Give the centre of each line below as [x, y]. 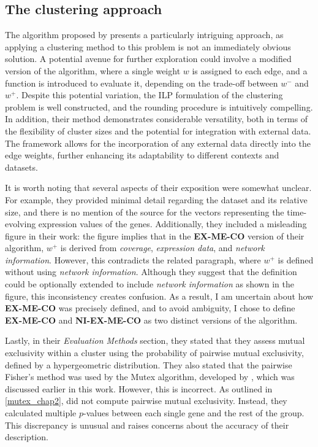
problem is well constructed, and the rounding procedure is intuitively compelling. [159, 107]
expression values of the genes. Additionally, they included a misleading [172, 224]
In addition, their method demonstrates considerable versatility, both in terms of [157, 119]
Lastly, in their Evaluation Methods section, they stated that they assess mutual [155, 340]
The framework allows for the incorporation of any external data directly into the [158, 143]
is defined [296, 259]
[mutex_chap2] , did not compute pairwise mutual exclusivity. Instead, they [146, 401]
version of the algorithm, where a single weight [93, 70]
